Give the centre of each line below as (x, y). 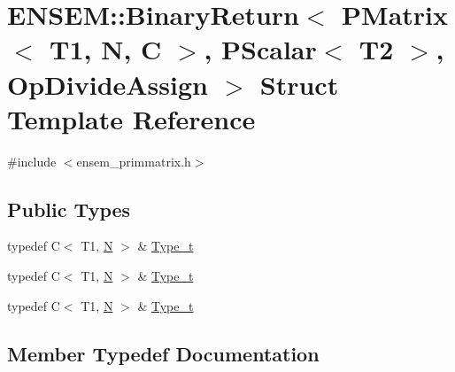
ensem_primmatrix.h (134, 161)
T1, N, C (106, 49)
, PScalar (260, 49)
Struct (299, 84)
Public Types (69, 209)
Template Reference (131, 118)
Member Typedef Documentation (163, 353)
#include (32, 161)
